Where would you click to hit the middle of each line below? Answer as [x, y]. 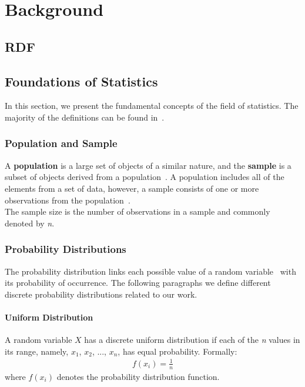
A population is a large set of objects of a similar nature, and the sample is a [148, 165]
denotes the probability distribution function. [138, 376]
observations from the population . [68, 200]
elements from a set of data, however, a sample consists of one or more [132, 188]
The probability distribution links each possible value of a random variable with [150, 271]
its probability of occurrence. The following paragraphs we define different [138, 283]
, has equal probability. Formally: [177, 351]
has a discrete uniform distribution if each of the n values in [192, 340]
